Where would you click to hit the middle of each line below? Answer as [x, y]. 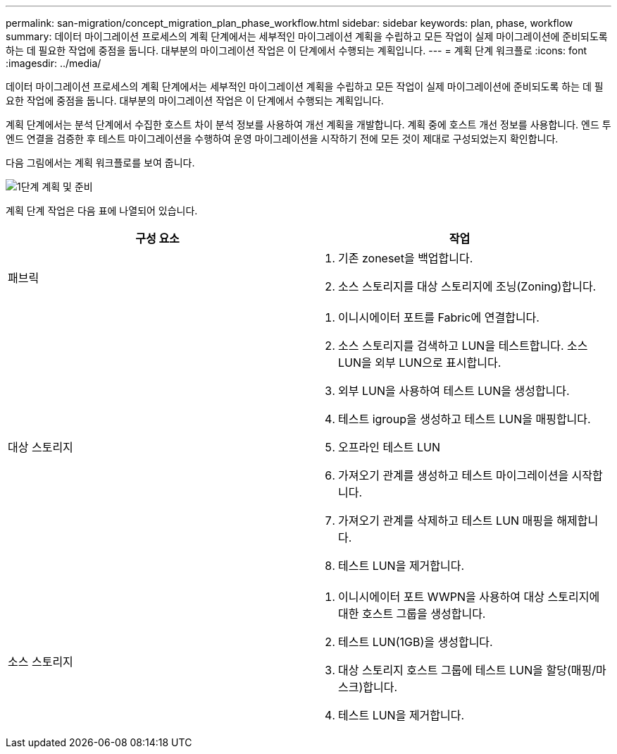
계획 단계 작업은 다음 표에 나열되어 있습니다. [102, 211]
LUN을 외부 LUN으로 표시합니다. [420, 363]
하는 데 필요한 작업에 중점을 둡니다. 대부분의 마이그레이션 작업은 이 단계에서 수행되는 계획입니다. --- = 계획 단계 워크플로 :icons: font [296, 50]
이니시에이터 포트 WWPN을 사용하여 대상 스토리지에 [469, 597]
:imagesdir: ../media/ [54, 63]
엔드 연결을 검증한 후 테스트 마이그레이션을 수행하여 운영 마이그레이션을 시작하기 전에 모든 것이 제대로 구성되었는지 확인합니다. [282, 139]
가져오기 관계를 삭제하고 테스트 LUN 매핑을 [446, 521]
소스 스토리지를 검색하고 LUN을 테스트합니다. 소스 [463, 346]
